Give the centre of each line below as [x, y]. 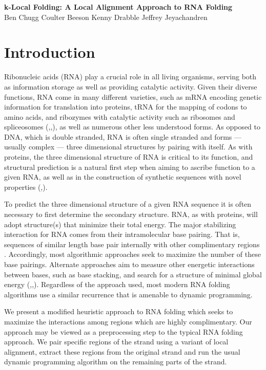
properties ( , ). [26, 187]
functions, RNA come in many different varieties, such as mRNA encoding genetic [133, 96]
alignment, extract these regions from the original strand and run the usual [122, 351]
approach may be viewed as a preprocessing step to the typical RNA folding [124, 331]
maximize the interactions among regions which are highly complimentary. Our [128, 321]
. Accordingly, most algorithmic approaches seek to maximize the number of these [132, 254]
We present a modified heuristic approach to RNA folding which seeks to [119, 311]
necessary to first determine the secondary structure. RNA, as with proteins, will [131, 214]
